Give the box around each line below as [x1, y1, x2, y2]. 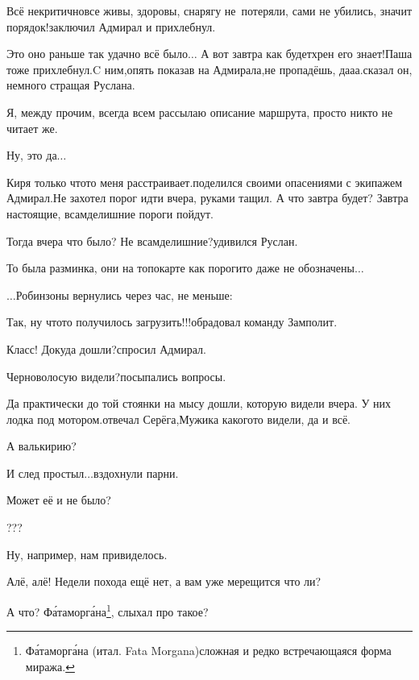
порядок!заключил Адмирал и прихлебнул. [6, 18, 216, 35]
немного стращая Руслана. [6, 77, 135, 93]
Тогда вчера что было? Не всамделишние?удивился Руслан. [6, 232, 298, 249]
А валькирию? [6, 437, 77, 454]
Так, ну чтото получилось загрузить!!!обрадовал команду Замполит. [6, 313, 338, 330]
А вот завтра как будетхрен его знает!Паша [201, 45, 413, 62]
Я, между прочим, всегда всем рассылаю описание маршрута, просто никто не [6, 103, 393, 120]
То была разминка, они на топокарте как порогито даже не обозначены [6, 259, 355, 276]
